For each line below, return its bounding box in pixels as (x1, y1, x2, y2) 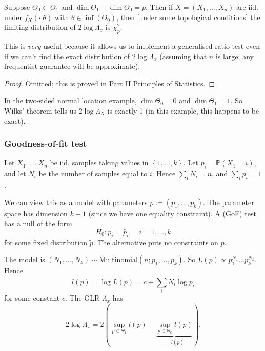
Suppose (4, 2, 30, 12)
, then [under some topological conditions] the (116, 11, 260, 22)
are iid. (236, 2, 258, 12)
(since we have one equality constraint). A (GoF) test (88, 208, 256, 218)
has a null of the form (4, 218, 72, 229)
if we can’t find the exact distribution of (4, 50, 130, 61)
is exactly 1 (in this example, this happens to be (107, 105, 259, 116)
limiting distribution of (4, 22, 76, 32)
